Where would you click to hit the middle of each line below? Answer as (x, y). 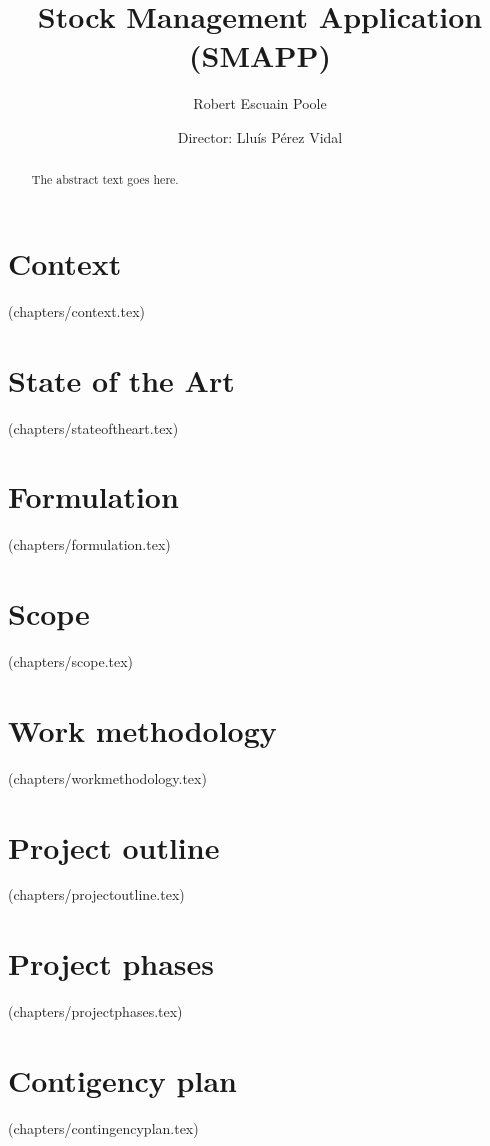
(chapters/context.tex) (77, 310)
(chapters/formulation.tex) (89, 544)
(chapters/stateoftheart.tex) (93, 427)
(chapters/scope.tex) (71, 661)
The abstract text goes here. (105, 179)
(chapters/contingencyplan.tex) (103, 1127)
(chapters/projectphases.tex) (95, 1011)
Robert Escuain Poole (260, 103)
